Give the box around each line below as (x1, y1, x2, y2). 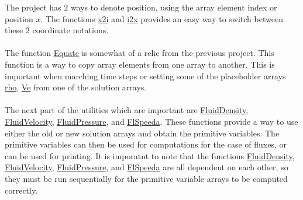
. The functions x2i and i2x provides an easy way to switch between (40, 12, 283, 24)
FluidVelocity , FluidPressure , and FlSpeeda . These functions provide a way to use (5, 115, 298, 127)
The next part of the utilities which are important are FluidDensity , (5, 104, 249, 116)
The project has (5, 1, 61, 13)
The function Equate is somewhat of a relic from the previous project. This (5, 47, 274, 59)
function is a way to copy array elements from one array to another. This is (5, 58, 275, 70)
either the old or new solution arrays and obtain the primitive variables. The (5, 127, 280, 139)
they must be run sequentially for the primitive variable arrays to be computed (5, 172, 288, 184)
